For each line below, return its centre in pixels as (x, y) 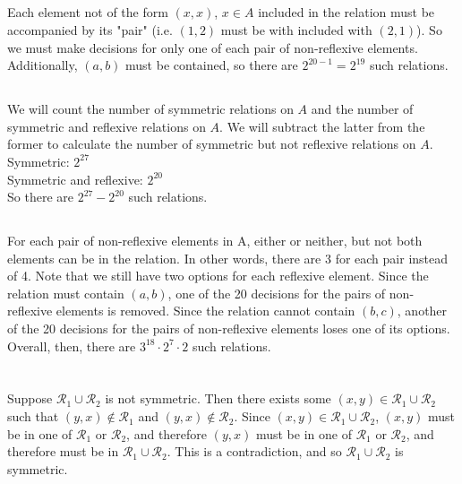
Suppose (30, 398)
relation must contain (66, 293)
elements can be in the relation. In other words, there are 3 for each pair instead (228, 258)
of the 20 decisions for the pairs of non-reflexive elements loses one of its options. (229, 328)
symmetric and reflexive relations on (107, 126)
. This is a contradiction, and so (254, 451)
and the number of (362, 109)
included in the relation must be (346, 12)
